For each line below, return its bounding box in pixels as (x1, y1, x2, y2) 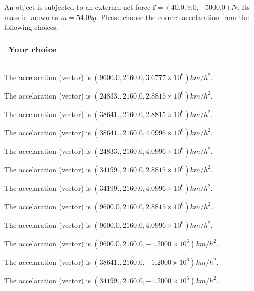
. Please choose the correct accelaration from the (96, 11, 249, 22)
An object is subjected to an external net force (4, 2, 151, 12)
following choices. (4, 22, 58, 32)
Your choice (8, 43, 57, 55)
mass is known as (4, 11, 58, 22)
